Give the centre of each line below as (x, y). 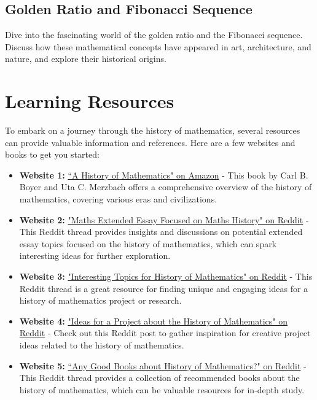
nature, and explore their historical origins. (86, 59)
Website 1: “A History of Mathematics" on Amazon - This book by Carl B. (164, 175)
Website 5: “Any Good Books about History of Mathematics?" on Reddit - (163, 365)
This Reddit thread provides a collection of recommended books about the (159, 378)
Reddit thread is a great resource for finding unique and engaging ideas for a (164, 288)
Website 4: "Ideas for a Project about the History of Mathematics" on (153, 321)
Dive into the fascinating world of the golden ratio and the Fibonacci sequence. (154, 35)
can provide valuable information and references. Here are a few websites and (150, 142)
